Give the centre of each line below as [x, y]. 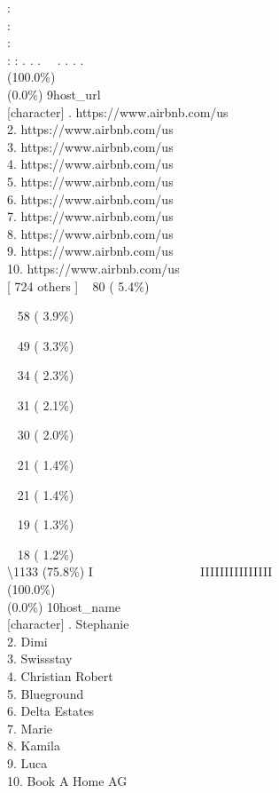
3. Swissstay [40, 658]
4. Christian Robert [60, 676]
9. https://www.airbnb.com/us [90, 251]
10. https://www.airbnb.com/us [93, 268]
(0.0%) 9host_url [54, 94]
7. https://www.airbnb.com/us [90, 216]
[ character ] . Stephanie [68, 624]
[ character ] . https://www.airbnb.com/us [118, 111]
